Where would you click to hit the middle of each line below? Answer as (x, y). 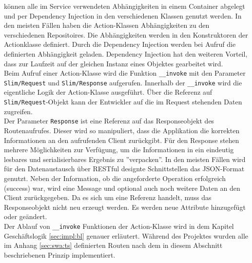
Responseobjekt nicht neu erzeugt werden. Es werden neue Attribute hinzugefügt (125, 207)
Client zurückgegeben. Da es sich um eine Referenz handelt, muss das (108, 197)
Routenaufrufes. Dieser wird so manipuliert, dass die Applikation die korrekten (122, 130)
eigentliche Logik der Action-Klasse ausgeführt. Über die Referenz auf (108, 92)
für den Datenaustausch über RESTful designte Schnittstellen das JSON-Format (124, 169)
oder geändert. (26, 216)
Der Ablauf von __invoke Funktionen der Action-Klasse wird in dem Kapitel (119, 226)
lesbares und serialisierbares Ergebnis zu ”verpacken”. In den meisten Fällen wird (125, 159)
